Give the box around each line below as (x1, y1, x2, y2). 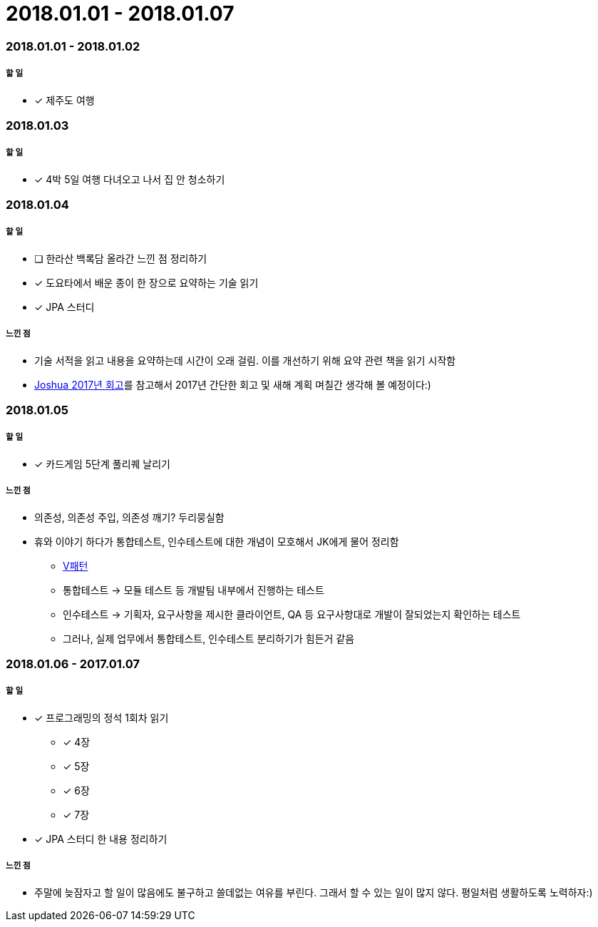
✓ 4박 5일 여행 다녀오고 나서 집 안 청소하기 (34, 173, 225, 185)
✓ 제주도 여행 (34, 93, 95, 106)
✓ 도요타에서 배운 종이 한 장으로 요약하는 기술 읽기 (34, 276, 259, 289)
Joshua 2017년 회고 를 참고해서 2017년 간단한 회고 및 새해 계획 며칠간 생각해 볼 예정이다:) (34, 378, 431, 391)
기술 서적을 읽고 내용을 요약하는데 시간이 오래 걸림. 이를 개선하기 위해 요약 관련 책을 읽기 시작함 (34, 354, 456, 367)
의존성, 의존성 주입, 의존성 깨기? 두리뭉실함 (34, 511, 225, 523)
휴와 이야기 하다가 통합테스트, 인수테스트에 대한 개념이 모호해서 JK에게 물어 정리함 (34, 535, 399, 548)
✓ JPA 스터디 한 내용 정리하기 (34, 832, 167, 845)
